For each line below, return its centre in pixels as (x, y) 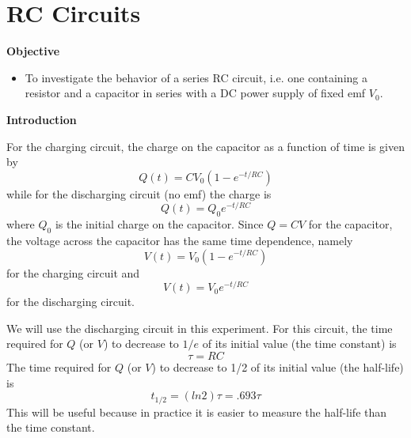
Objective (33, 51)
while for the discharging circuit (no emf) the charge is (139, 193)
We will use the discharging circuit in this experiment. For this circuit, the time (200, 328)
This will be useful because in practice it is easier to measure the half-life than (197, 412)
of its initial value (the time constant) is (299, 344)
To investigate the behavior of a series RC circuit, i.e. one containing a (196, 77)
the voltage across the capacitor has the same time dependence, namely (180, 240)
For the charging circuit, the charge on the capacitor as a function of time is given (205, 146)
